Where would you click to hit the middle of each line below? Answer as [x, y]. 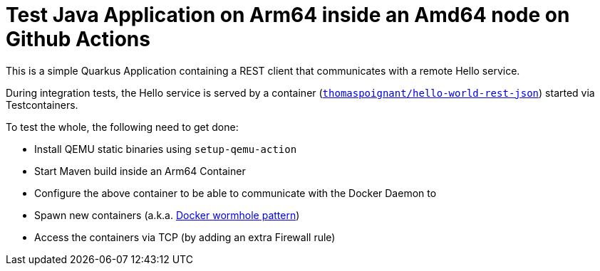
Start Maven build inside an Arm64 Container [140, 171]
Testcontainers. [42, 105]
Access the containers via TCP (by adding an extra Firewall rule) [185, 237]
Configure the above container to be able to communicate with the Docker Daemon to [236, 193]
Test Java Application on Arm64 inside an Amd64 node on [288, 15]
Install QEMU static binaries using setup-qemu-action [166, 149]
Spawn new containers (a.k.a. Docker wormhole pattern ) [167, 215]
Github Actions [78, 39]
